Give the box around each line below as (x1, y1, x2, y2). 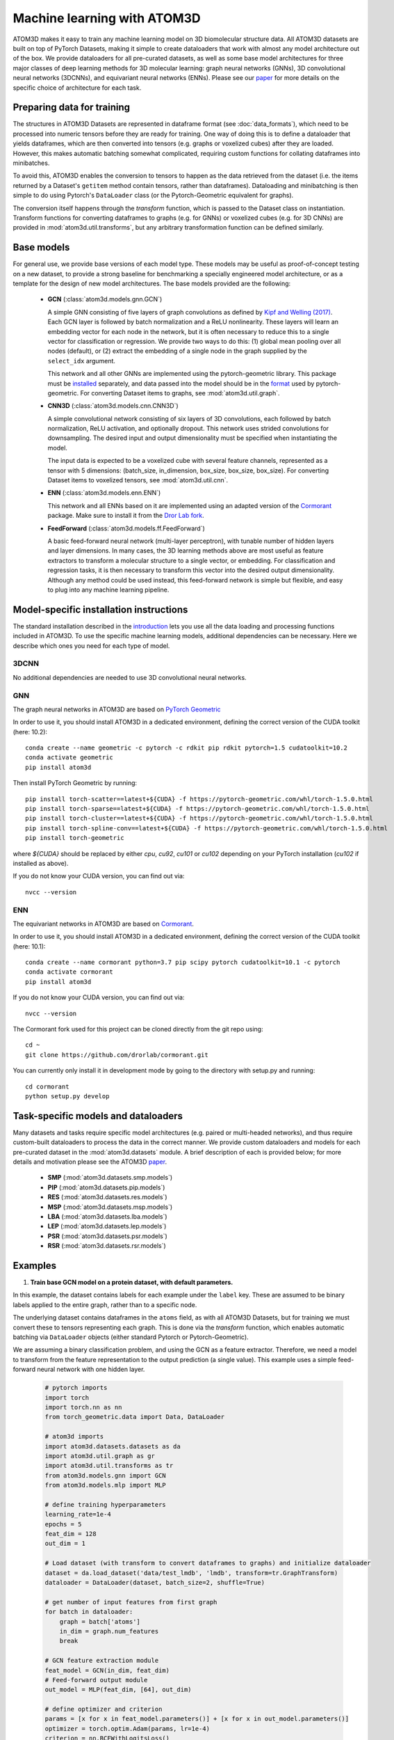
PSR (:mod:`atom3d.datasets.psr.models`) (47, 1232, 168, 1240)
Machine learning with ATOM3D (13, 10, 201, 26)
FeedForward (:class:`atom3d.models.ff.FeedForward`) (47, 524, 205, 532)
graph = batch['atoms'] (59, 1618, 140, 1625)
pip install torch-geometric (25, 834, 124, 842)
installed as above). (13, 859, 69, 867)
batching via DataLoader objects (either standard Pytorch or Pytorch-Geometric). (13, 1333, 249, 1341)
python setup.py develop (25, 1092, 110, 1100)
